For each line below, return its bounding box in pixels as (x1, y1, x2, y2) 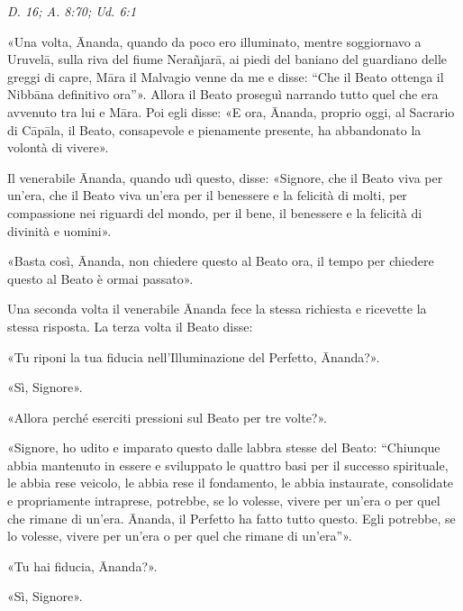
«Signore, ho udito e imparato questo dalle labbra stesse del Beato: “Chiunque (7, 438, 440, 457)
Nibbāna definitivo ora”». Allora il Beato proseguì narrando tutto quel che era (7, 85, 439, 104)
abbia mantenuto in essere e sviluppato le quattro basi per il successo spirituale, (7, 455, 449, 474)
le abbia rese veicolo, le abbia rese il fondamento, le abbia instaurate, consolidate (7, 473, 454, 492)
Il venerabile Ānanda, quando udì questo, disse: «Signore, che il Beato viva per (7, 168, 443, 187)
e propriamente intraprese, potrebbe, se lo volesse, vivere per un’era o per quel (7, 491, 440, 510)
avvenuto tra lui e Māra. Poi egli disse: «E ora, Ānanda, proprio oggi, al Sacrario (7, 102, 455, 121)
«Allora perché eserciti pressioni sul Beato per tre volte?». (7, 407, 327, 426)
